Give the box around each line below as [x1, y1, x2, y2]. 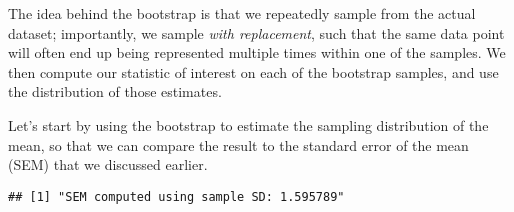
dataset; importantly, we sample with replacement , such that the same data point [8, 22, 505, 43]
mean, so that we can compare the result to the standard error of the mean [8, 134, 469, 155]
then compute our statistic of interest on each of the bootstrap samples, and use [8, 61, 499, 82]
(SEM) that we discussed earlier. [8, 154, 208, 175]
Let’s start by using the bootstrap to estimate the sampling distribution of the [8, 114, 489, 135]
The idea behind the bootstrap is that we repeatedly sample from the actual [8, 3, 476, 23]
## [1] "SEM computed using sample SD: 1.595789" [8, 189, 345, 204]
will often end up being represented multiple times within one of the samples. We [8, 42, 506, 63]
